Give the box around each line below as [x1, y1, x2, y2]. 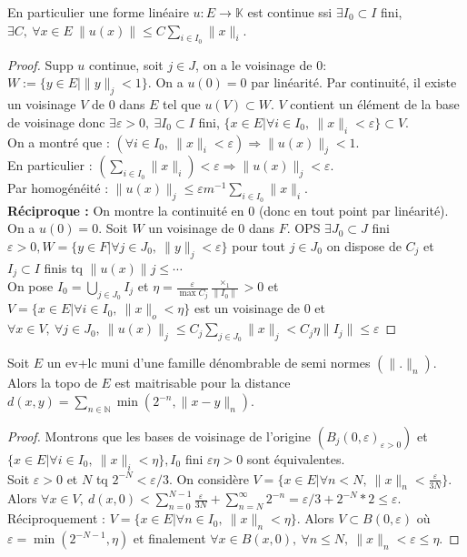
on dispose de [326, 236, 402, 255]
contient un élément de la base [290, 95, 460, 114]
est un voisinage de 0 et [194, 299, 326, 318]
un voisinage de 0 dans [148, 218, 274, 238]
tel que [163, 95, 201, 114]
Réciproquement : [7, 509, 105, 528]
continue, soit [89, 55, 164, 74]
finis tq [44, 258, 83, 277]
